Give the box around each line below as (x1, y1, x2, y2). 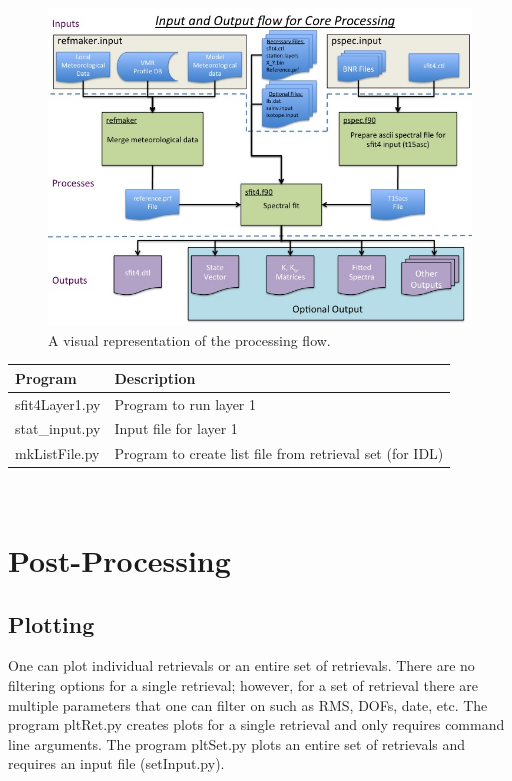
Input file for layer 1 (114, 418, 238, 439)
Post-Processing (8, 540, 231, 581)
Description (114, 367, 196, 388)
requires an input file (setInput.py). (8, 753, 225, 774)
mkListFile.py (15, 443, 100, 464)
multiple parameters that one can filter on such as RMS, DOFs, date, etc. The (8, 694, 488, 715)
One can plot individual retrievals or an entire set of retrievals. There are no (8, 655, 475, 676)
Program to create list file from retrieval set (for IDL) (114, 443, 444, 464)
